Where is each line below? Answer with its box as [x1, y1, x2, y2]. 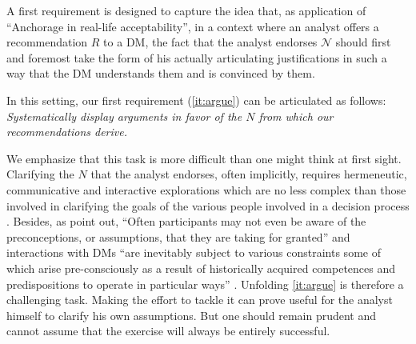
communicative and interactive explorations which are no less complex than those [6, 181, 406, 198]
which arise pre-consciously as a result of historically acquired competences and [6, 259, 396, 276]
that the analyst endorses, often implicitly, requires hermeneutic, [90, 166, 407, 182]
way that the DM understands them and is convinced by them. [6, 65, 315, 82]
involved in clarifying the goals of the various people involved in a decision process [6, 197, 410, 214]
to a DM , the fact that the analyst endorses [103, 34, 318, 50]
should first [335, 34, 391, 50]
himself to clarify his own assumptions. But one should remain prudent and [6, 306, 377, 323]
